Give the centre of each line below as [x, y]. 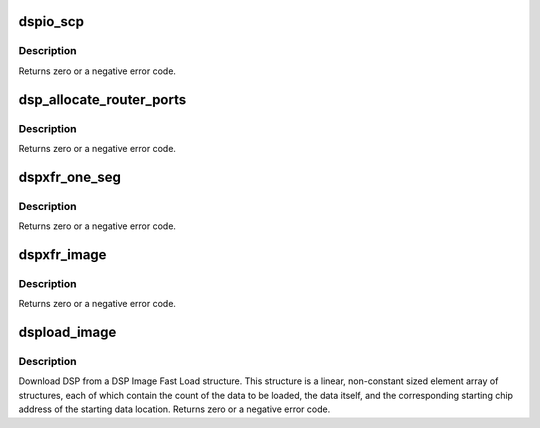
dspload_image [67, 332]
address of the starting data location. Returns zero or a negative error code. [174, 409]
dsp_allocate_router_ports [102, 99]
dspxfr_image [62, 254]
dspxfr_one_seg [70, 176]
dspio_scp [51, 21]
